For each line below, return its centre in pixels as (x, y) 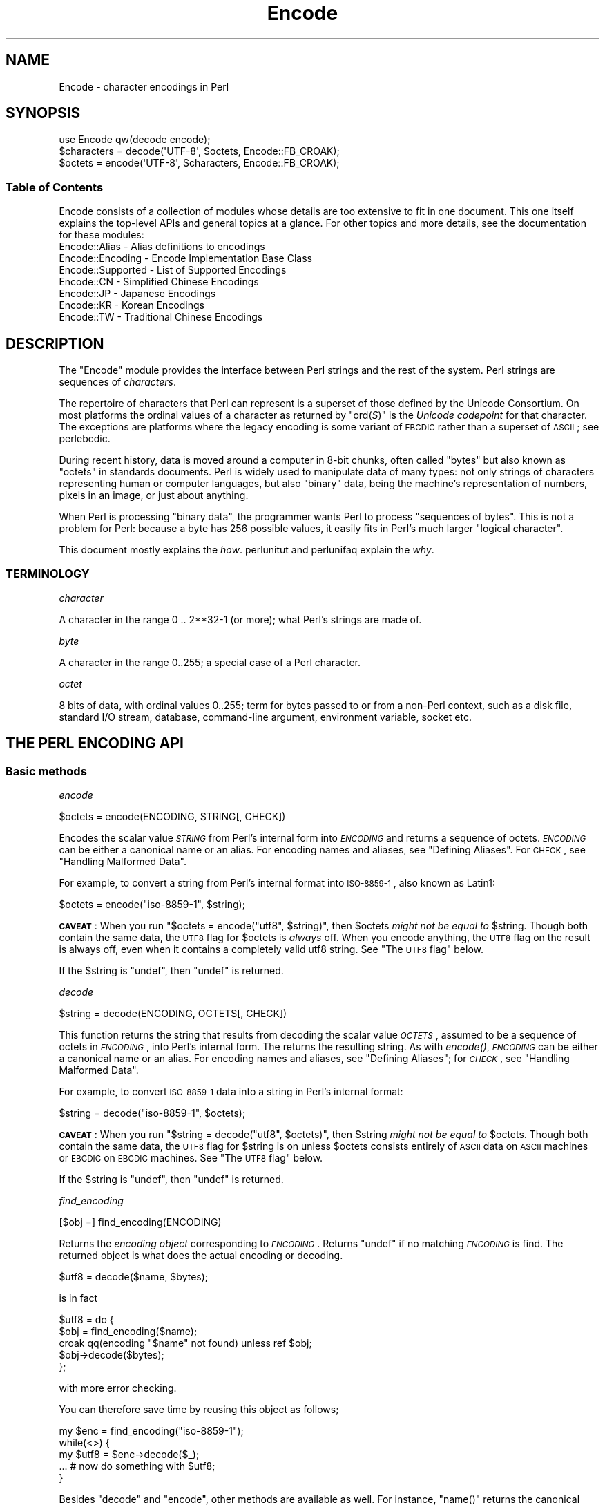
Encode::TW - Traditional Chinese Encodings (161, 317)
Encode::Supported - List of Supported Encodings (173, 270)
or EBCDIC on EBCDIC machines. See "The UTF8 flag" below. (191, 1158)
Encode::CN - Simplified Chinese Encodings (159, 282)
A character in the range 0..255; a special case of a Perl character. (210, 662)
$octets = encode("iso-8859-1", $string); (152, 904)
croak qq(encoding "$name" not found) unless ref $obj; (185, 1343)
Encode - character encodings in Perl (144, 86)
